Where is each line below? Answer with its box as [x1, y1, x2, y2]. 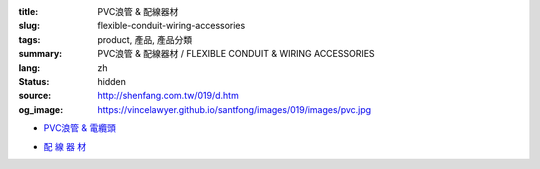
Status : [18, 75, 50, 87]
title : [18, 6, 39, 17]
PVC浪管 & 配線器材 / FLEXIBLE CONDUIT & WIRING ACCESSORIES [97, 48, 375, 60]
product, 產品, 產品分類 [97, 33, 193, 45]
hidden [97, 75, 127, 87]
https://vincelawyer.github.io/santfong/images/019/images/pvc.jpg [97, 103, 372, 115]
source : [18, 90, 52, 102]
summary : [18, 48, 63, 60]
